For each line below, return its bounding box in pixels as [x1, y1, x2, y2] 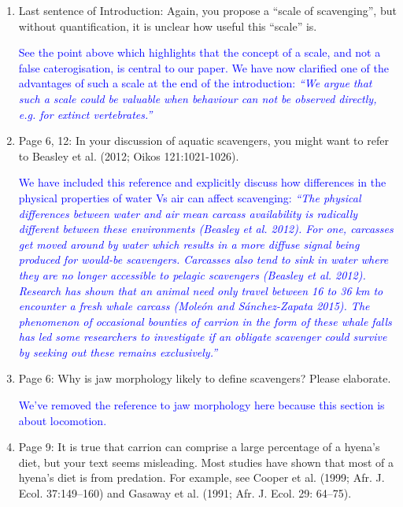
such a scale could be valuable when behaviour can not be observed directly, [18, 90, 377, 106]
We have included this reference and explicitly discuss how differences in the [18, 174, 386, 191]
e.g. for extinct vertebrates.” [18, 105, 153, 122]
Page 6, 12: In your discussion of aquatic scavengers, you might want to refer [18, 132, 389, 149]
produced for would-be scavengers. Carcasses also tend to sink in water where [18, 251, 389, 268]
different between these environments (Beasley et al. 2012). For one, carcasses [18, 220, 394, 237]
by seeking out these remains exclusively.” [18, 343, 218, 360]
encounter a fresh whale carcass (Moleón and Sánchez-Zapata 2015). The [18, 298, 370, 314]
